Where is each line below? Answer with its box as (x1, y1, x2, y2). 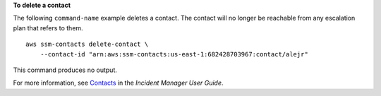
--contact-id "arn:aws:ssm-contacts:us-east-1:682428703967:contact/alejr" (40, 50, 308, 58)
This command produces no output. (13, 66, 118, 74)
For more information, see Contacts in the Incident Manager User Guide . (13, 78, 224, 88)
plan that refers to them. (13, 23, 84, 32)
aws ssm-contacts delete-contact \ (25, 40, 149, 49)
